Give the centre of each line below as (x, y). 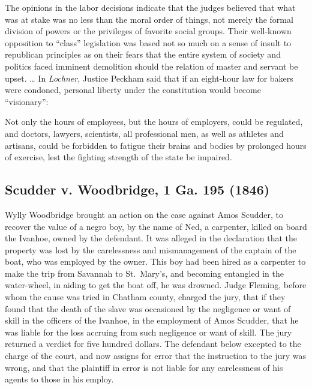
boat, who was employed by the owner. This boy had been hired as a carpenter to (155, 261)
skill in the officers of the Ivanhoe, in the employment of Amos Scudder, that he (152, 320)
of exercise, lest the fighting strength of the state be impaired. (118, 157)
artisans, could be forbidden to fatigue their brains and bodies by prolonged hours (156, 145)
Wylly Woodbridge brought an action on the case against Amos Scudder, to (144, 214)
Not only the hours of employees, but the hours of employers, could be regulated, (154, 122)
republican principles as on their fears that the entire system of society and (143, 54)
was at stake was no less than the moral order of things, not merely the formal (149, 19)
